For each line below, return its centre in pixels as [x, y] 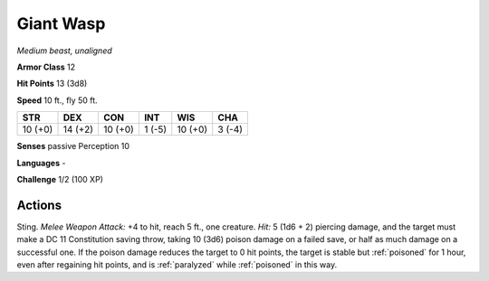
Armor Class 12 [46, 67]
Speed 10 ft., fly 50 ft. [58, 100]
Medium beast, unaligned [64, 51]
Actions [39, 205]
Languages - [41, 163]
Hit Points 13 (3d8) [52, 84]
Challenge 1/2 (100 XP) [60, 179]
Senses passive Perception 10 [73, 146]
